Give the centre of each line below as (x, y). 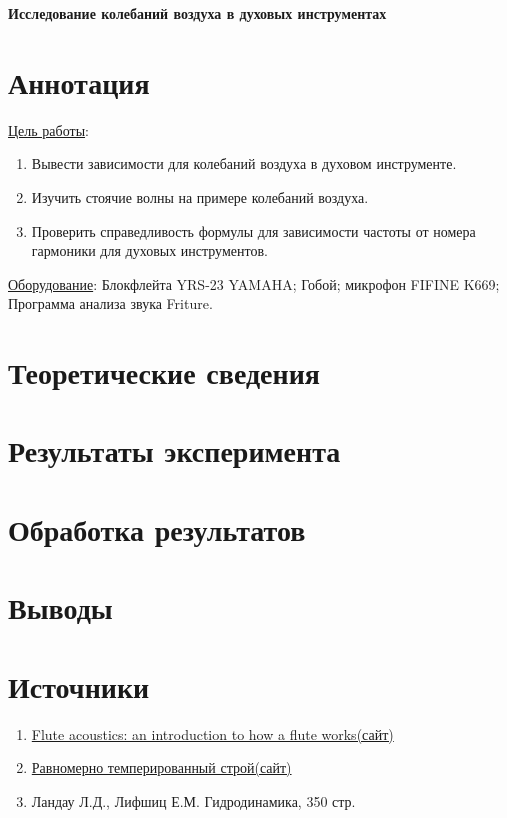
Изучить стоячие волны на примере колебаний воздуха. (200, 196)
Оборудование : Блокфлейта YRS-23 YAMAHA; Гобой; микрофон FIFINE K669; (254, 283)
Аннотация (79, 81)
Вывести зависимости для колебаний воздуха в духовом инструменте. (244, 163)
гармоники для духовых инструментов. (149, 250)
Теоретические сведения (164, 372)
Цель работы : (48, 129)
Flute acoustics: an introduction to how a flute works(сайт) (212, 733)
